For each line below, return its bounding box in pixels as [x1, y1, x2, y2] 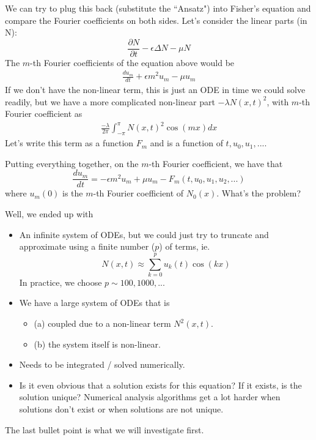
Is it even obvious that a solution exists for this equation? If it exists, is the [19, 378, 302, 391]
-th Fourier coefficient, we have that [149, 157, 283, 170]
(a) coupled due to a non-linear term [34, 317, 171, 330]
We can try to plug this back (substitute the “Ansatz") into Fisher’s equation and [5, 2, 311, 14]
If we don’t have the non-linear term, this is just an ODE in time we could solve [5, 83, 306, 96]
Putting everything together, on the [5, 157, 139, 170]
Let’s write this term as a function [5, 136, 134, 149]
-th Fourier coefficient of [93, 187, 184, 199]
